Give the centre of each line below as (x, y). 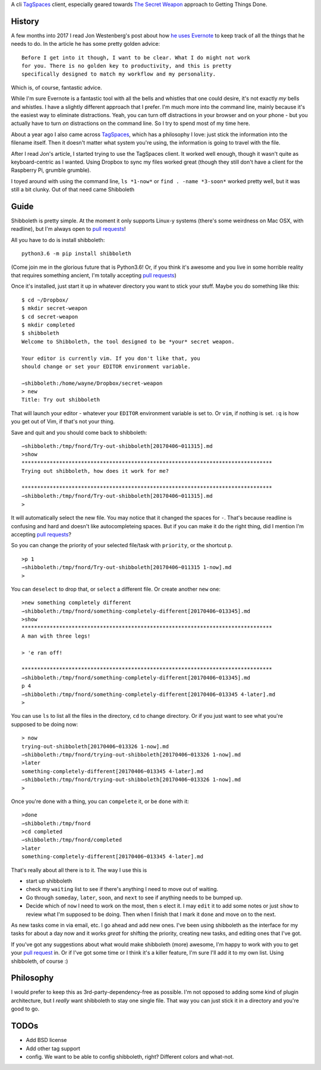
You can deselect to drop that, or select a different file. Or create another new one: (116, 589)
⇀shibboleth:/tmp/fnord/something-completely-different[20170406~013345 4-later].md (149, 694)
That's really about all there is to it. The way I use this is (79, 870)
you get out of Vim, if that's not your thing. (63, 422)
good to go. (25, 1009)
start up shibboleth (49, 881)
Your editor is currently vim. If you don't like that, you (111, 358)
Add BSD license (46, 1040)
